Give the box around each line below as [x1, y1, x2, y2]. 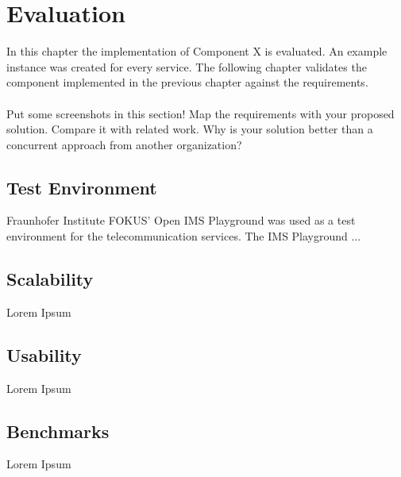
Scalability [6, 267, 94, 291]
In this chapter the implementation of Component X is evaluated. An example [6, 43, 388, 60]
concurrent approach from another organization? [6, 136, 242, 152]
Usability [6, 342, 82, 367]
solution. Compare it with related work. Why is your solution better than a [6, 121, 373, 137]
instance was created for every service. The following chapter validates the [6, 58, 367, 75]
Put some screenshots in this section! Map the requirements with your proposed [6, 105, 395, 121]
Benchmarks [6, 418, 110, 443]
